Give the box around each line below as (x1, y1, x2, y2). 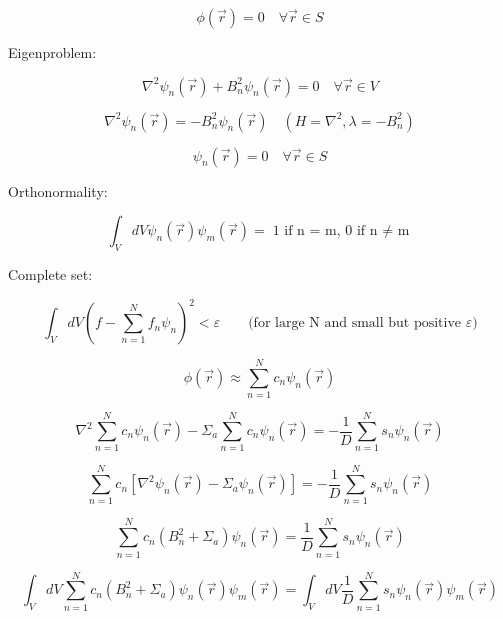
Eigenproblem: (8, 42, 97, 62)
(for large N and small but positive (248, 316, 462, 331)
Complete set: (8, 263, 93, 284)
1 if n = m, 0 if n (272, 224, 378, 239)
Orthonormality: (8, 180, 108, 201)
